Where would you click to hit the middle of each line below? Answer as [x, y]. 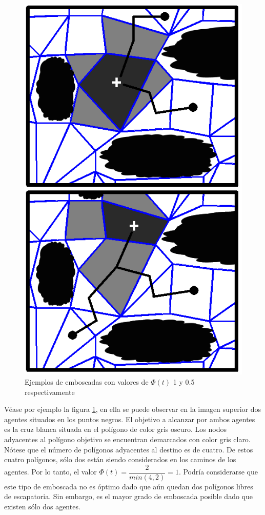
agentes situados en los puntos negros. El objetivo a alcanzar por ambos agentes [130, 419]
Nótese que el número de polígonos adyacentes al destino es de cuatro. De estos [129, 449]
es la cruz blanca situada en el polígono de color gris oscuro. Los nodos [116, 429]
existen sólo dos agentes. [42, 506]
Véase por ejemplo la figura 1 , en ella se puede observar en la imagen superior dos [133, 409]
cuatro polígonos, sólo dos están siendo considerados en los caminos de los [120, 459]
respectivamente [50, 392]
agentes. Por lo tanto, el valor [50, 472]
